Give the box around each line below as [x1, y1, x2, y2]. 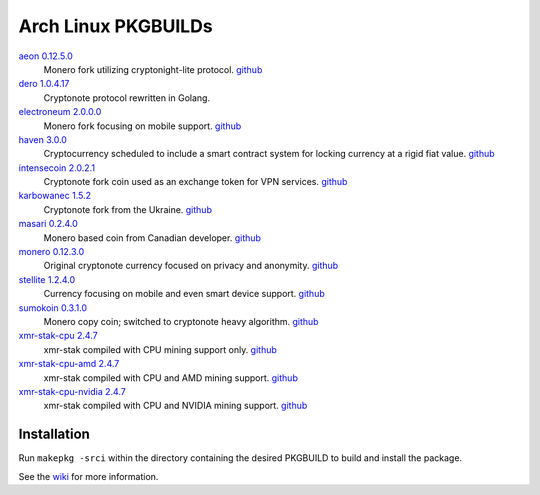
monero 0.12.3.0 [18, 246, 85, 258]
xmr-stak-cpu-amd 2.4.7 [18, 358, 120, 370]
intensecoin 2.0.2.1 [18, 161, 95, 174]
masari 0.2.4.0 [18, 218, 79, 230]
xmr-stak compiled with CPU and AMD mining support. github [43, 371, 299, 384]
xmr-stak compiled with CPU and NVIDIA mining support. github [43, 400, 308, 412]
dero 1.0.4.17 [18, 78, 70, 90]
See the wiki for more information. [18, 470, 159, 482]
